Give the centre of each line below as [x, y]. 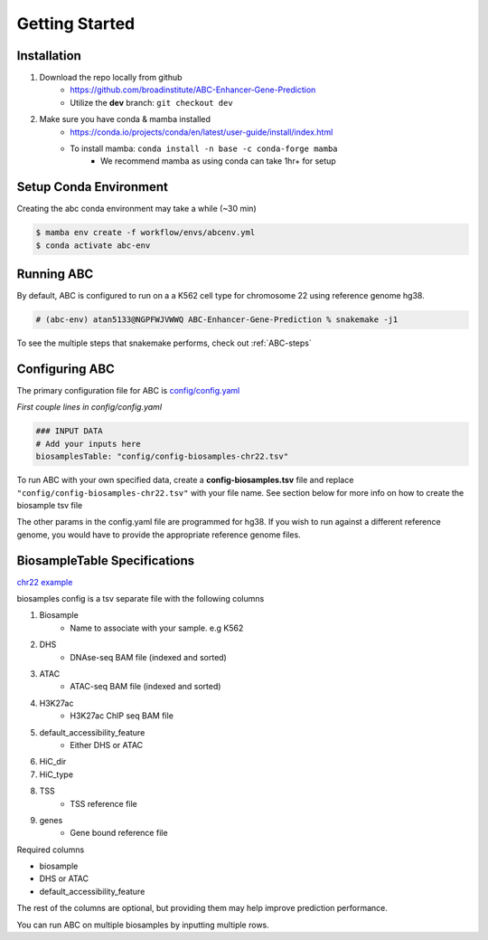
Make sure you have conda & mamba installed [125, 119]
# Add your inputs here [89, 444]
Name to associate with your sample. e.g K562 [157, 628]
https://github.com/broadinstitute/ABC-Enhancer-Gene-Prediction [193, 90]
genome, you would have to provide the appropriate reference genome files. [159, 535]
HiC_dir [53, 762]
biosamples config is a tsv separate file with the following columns [141, 599]
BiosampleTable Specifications [106, 560]
